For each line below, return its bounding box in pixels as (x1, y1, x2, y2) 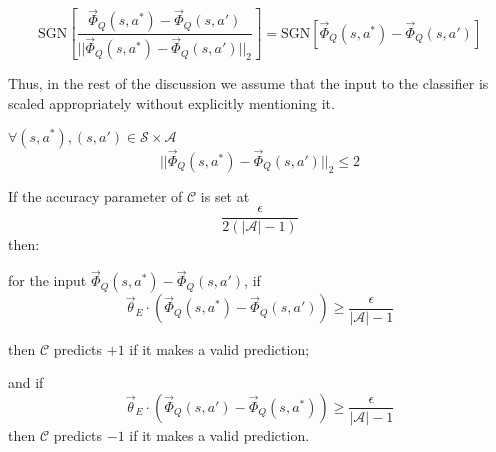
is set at (200, 185, 250, 206)
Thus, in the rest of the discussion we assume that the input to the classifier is (8, 73, 489, 94)
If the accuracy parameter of (8, 185, 183, 206)
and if (8, 372, 44, 393)
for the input (8, 270, 87, 291)
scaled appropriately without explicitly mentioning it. (8, 92, 335, 113)
